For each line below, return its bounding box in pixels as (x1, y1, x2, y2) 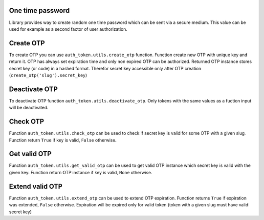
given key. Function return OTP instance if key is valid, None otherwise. (9, 169, 153, 175)
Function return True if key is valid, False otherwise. (9, 137, 117, 143)
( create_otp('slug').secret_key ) (9, 72, 88, 78)
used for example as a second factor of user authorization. (9, 26, 127, 32)
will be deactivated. (9, 105, 48, 111)
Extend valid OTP (9, 182, 63, 190)
